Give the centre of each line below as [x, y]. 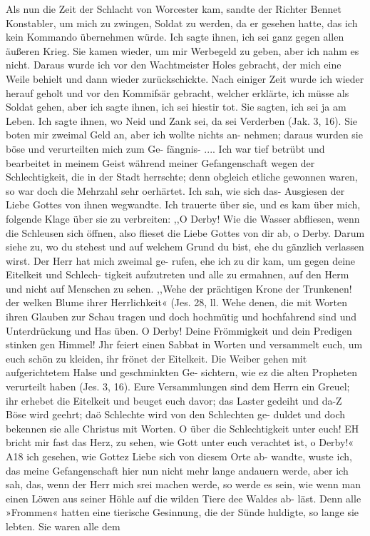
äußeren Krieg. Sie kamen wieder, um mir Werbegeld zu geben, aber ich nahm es [183, 50]
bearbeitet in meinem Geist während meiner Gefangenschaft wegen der [160, 162]
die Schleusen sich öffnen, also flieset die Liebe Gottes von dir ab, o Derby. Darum [185, 232]
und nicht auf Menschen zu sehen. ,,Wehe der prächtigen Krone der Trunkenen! [179, 288]
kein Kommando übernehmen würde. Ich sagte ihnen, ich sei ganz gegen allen [175, 37]
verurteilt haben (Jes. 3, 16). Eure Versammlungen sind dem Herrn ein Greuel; [178, 386]
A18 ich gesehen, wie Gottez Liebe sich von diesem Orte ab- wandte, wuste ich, [179, 456]
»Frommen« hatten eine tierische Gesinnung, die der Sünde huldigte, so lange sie [183, 512]
